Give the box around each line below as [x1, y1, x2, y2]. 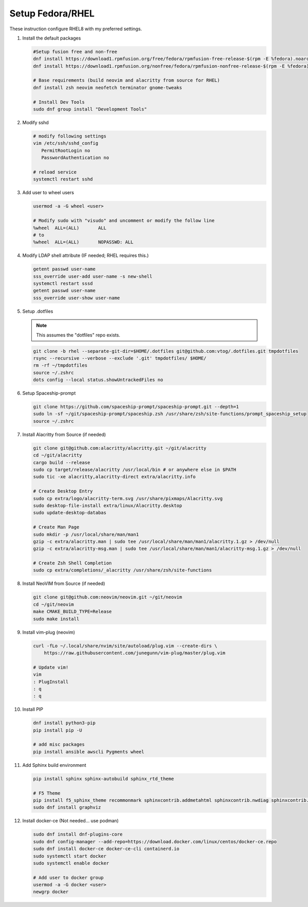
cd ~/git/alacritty [33, 452, 82, 458]
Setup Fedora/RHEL [9, 8, 95, 19]
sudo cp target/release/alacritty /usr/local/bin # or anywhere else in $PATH [33, 467, 236, 473]
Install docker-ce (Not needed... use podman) [22, 818, 119, 824]
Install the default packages [22, 35, 81, 41]
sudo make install [33, 616, 80, 621]
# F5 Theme [33, 790, 61, 796]
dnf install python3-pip [33, 720, 96, 726]
